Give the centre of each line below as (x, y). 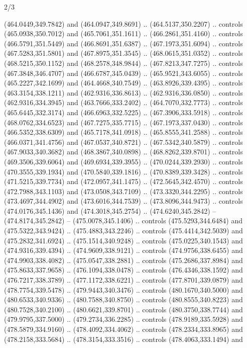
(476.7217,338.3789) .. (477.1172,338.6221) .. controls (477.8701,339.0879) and (124, 280)
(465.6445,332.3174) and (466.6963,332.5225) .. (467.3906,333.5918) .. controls (124, 112)
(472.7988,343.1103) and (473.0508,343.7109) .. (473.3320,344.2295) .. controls (124, 191)
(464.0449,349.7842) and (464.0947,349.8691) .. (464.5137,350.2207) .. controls (124, 23)
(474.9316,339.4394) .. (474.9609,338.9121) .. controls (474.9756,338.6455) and (124, 250)
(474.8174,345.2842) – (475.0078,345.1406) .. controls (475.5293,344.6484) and (123, 221)
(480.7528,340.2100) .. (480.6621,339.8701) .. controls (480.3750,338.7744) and (124, 309)
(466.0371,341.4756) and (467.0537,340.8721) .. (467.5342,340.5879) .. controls (124, 142)
